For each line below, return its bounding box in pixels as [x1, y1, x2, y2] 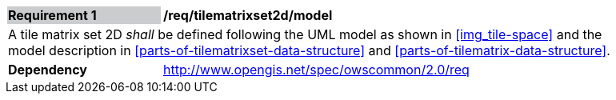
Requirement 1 [8, 7, 97, 23]
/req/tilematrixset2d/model [163, 7, 333, 23]
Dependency [8, 62, 87, 78]
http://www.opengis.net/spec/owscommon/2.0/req [163, 62, 470, 78]
